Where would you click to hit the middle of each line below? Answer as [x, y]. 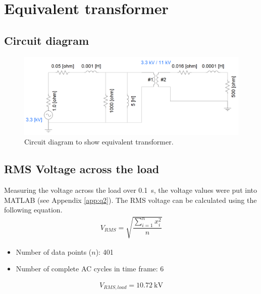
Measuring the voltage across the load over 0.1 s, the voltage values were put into [130, 190]
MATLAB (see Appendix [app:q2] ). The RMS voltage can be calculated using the [130, 200]
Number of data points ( [54, 251]
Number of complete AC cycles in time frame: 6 [90, 269]
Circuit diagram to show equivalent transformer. [99, 142]
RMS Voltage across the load [82, 169]
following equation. [33, 210]
